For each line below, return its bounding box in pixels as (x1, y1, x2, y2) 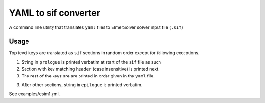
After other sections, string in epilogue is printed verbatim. (21, 82, 143, 88)
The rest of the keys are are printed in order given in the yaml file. (21, 73, 155, 78)
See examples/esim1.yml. (9, 91, 60, 97)
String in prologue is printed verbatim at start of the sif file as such (21, 59, 161, 65)
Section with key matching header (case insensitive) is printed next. (21, 66, 159, 72)
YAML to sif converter (9, 7, 101, 18)
